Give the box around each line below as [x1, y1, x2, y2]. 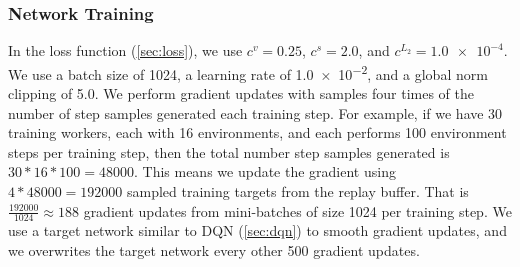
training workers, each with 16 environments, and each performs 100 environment [8, 122, 507, 143]
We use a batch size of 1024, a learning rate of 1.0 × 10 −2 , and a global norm [8, 60, 488, 84]
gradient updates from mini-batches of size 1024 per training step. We [83, 200, 512, 221]
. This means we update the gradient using [133, 161, 396, 182]
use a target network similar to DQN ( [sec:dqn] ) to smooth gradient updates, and [8, 220, 507, 241]
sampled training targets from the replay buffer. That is [126, 181, 469, 202]
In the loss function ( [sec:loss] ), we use [8, 40, 243, 61]
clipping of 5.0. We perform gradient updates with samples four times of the [8, 83, 474, 104]
